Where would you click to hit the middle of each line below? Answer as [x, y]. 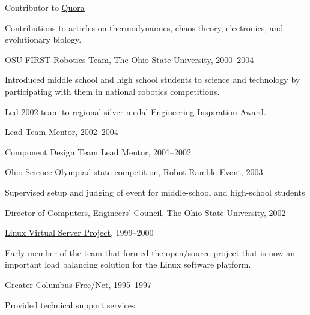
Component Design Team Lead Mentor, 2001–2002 [98, 151]
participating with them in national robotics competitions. [112, 91]
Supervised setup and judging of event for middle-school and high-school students [155, 192]
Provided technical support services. [71, 304]
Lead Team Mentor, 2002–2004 [62, 132]
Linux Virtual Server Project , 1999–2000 [79, 232]
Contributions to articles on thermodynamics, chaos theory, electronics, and [144, 27]
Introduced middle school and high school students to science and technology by [153, 79]
